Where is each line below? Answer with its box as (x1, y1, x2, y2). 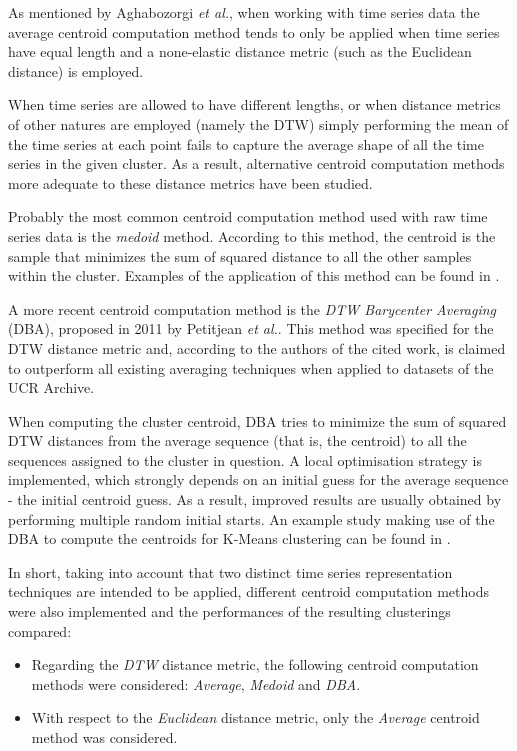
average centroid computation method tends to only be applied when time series (8, 21, 500, 42)
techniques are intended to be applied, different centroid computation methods (8, 581, 489, 602)
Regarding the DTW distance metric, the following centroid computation (31, 654, 479, 675)
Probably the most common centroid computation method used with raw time (8, 206, 488, 227)
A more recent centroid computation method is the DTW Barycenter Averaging (8, 298, 497, 319)
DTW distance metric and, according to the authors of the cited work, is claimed (8, 337, 506, 358)
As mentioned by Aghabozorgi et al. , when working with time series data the (8, 2, 480, 22)
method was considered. (31, 727, 178, 747)
